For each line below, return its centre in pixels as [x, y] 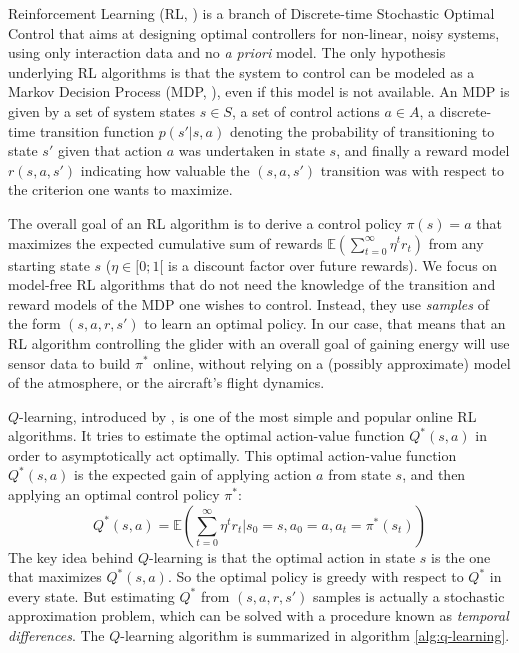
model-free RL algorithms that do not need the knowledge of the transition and [252, 284]
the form [34, 323]
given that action [110, 150]
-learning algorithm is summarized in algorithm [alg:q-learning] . [315, 635]
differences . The [56, 635]
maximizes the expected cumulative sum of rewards [165, 242]
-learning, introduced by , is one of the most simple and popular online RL [248, 415]
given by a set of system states [101, 110]
